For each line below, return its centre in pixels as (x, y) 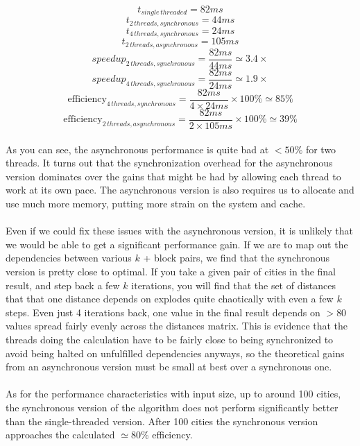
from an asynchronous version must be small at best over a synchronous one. (169, 367)
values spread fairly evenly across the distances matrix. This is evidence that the (177, 326)
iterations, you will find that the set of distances (234, 285)
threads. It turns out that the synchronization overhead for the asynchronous (169, 163)
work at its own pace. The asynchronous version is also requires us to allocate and (180, 190)
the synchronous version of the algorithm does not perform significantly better (172, 407)
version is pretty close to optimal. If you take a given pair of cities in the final (171, 271)
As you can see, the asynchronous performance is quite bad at (137, 149)
